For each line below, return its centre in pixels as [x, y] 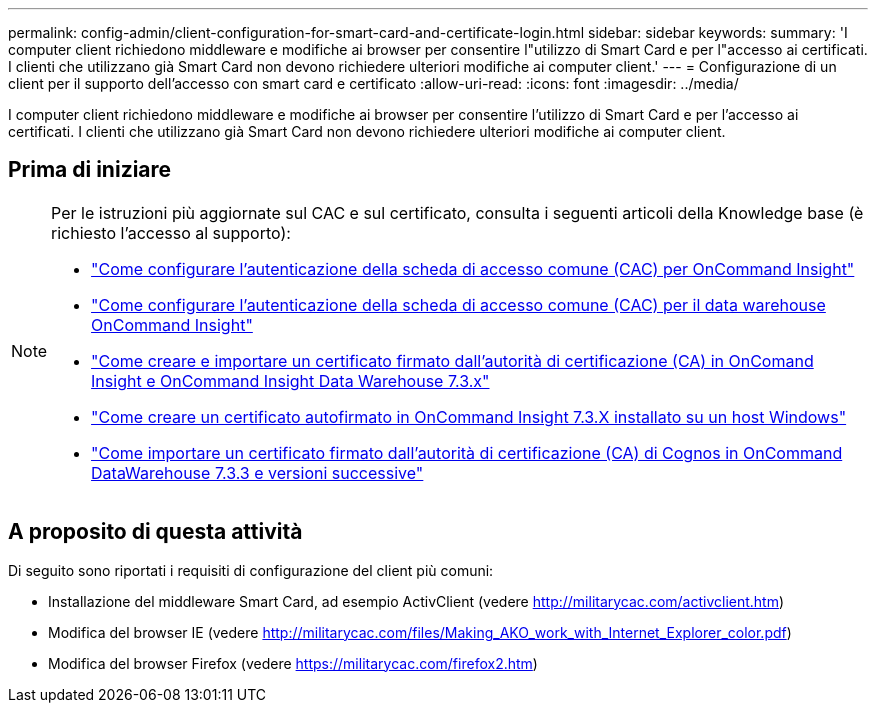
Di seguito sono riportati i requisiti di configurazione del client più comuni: [251, 570]
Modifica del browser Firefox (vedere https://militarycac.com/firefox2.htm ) [293, 663]
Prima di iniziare [90, 170]
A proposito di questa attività [155, 532]
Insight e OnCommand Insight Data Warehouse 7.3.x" [290, 380]
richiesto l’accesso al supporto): [171, 232]
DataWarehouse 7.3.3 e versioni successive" [257, 472]
